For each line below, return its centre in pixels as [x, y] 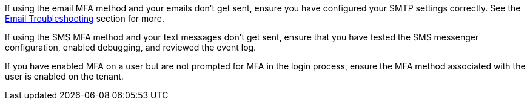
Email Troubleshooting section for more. [85, 18]
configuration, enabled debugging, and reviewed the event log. [131, 47]
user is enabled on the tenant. [64, 76]
